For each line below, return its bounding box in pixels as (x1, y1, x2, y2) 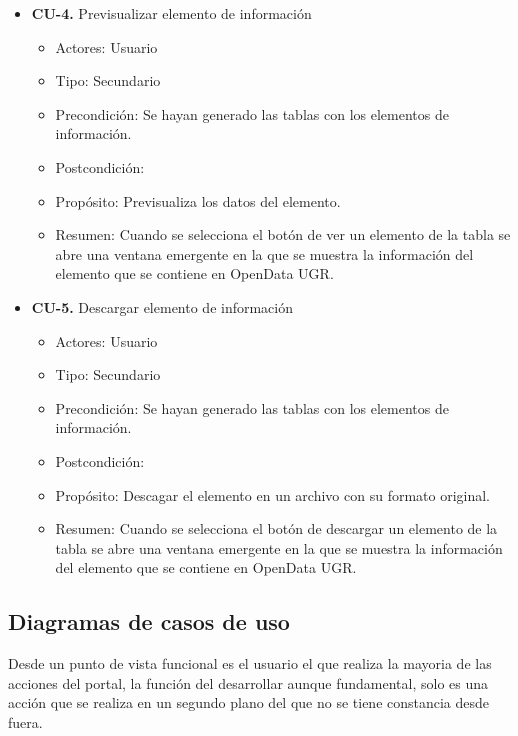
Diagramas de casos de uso (8, 606, 290, 637)
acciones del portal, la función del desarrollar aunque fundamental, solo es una (8, 672, 489, 693)
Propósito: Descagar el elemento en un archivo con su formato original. (55, 484, 491, 505)
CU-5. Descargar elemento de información (31, 296, 294, 317)
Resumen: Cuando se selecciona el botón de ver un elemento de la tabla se (55, 224, 511, 245)
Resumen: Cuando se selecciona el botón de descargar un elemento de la (55, 518, 498, 539)
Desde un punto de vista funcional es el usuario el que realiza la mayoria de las (8, 653, 492, 674)
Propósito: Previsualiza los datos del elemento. (55, 190, 341, 211)
